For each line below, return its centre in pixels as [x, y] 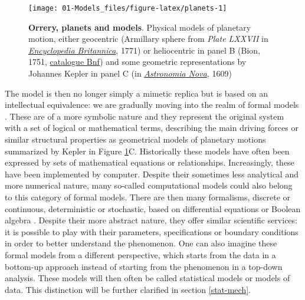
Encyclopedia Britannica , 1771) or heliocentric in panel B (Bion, [145, 50]
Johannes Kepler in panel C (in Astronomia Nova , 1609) [130, 73]
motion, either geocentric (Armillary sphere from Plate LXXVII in [148, 39]
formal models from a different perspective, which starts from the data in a [140, 254]
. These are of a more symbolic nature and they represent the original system [145, 116]
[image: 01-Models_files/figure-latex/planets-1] [128, 8]
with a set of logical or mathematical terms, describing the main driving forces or [152, 128]
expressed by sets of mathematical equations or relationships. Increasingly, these [150, 162]
